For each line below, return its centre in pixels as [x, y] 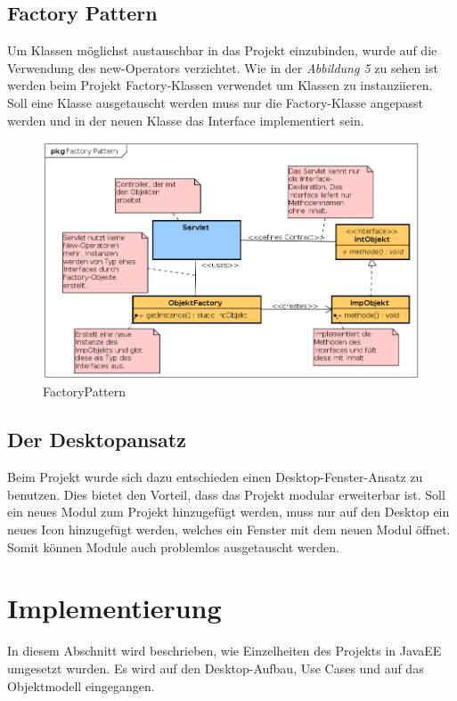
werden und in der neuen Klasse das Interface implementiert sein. [186, 120]
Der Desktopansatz [97, 440]
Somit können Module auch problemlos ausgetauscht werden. [173, 546]
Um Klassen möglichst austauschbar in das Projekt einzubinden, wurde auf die [222, 50]
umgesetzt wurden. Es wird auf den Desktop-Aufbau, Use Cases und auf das [216, 668]
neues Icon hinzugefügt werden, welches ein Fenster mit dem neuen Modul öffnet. [229, 530]
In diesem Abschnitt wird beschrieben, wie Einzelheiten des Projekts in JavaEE [224, 651]
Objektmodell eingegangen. [81, 685]
